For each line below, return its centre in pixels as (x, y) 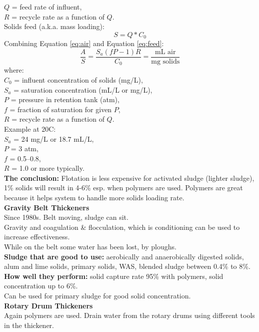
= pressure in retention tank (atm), (65, 99)
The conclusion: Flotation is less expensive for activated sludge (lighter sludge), (129, 178)
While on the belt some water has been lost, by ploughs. (90, 247)
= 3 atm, (24, 148)
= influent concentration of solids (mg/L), (78, 79)
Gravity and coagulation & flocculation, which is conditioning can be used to (122, 227)
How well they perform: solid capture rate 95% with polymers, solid (114, 276)
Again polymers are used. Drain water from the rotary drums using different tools (129, 315)
